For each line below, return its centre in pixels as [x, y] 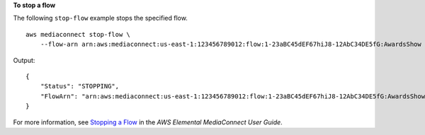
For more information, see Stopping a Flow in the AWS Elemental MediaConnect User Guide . [148, 122]
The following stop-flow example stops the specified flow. [100, 18]
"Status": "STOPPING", [80, 86]
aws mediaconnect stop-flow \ [78, 34]
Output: [24, 60]
